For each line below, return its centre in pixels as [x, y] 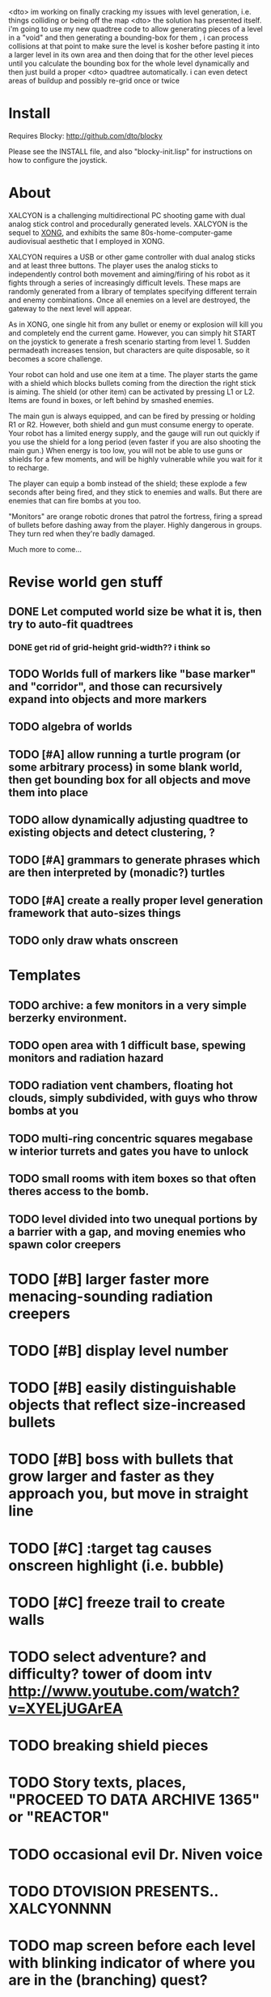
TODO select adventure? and [108, 1656]
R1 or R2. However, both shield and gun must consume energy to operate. [131, 424]
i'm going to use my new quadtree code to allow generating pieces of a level [135, 29]
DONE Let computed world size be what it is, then [135, 612]
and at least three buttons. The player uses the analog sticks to [113, 265]
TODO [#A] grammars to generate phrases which [134, 860]
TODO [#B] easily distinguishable [123, 1388]
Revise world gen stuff [86, 582]
